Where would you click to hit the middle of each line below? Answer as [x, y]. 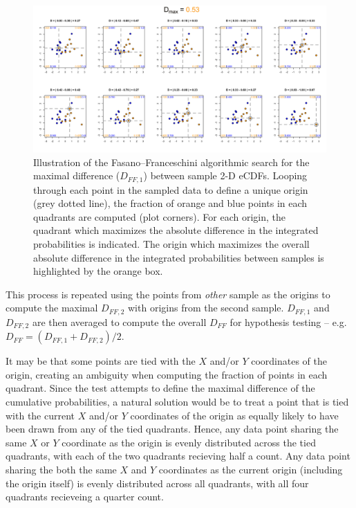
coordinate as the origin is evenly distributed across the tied [189, 442]
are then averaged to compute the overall [119, 321]
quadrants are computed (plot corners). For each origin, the [159, 216]
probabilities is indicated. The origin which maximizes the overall [171, 244]
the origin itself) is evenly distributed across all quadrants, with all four [157, 483]
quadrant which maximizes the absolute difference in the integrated [176, 230]
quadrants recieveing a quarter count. [85, 497]
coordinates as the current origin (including [251, 470]
